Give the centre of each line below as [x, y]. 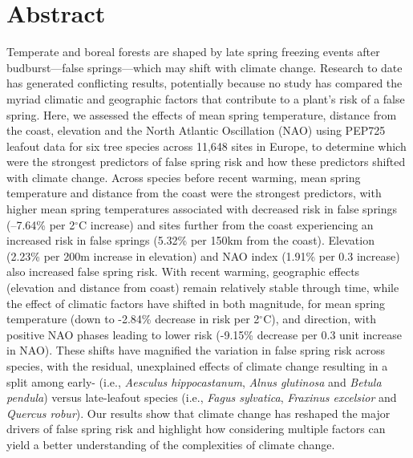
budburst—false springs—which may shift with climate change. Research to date [204, 67]
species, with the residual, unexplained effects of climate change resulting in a [197, 366]
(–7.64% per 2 [41, 224]
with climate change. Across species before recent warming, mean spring [184, 177]
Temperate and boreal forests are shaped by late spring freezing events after [193, 52]
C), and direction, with [320, 319]
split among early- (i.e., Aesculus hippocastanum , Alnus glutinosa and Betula [194, 381]
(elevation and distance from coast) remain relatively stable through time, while [203, 288]
